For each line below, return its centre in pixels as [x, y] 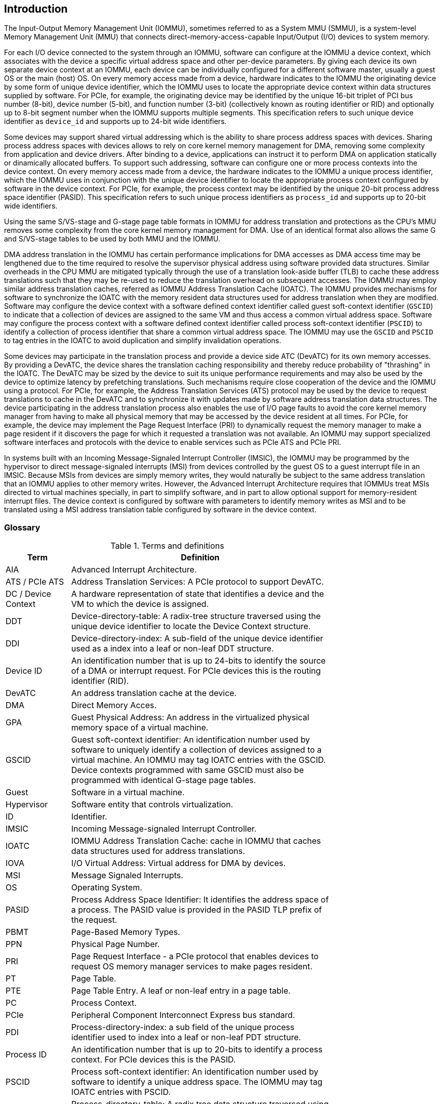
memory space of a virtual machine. [140, 728]
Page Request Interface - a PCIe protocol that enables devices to [195, 956]
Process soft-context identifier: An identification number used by [195, 1072]
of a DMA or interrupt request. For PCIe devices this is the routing [196, 671]
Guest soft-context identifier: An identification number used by [191, 740]
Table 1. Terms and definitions [167, 546]
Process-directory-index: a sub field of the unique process [183, 1027]
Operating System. [107, 888]
